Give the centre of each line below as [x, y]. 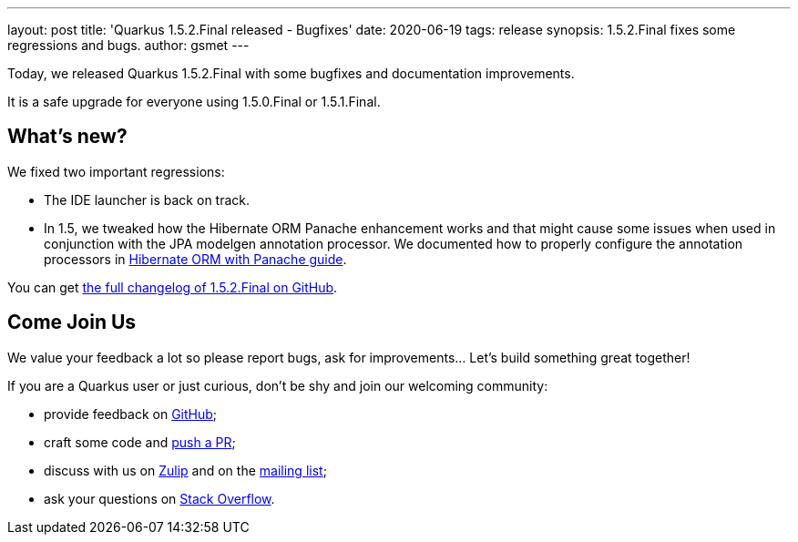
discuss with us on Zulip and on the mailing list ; [185, 470]
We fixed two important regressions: [116, 171]
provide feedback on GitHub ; [131, 414]
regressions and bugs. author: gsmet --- [128, 45]
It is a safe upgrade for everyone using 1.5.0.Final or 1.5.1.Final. [194, 102]
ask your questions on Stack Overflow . [159, 498]
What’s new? [67, 137]
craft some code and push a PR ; [140, 442]
